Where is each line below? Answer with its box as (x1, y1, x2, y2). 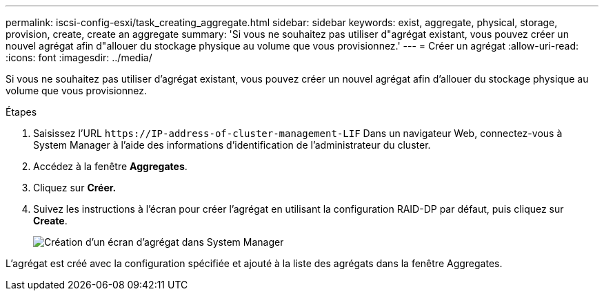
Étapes (6, 106, 37, 118)
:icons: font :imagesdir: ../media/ (6, 52, 152, 63)
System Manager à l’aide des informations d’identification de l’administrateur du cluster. (33, 139, 431, 151)
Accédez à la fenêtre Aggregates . (33, 160, 188, 172)
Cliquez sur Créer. (33, 182, 117, 193)
